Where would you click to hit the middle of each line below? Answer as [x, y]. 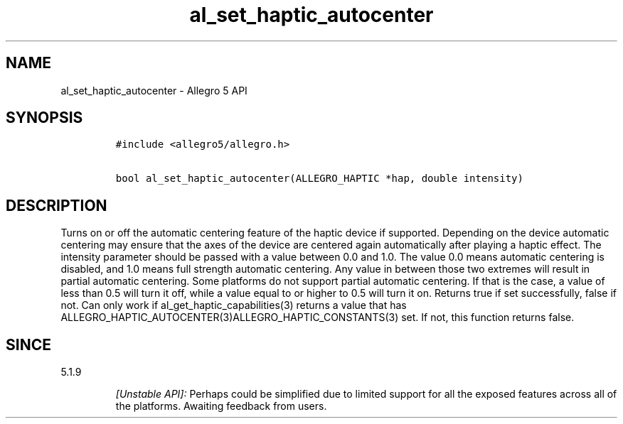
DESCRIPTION [57, 205]
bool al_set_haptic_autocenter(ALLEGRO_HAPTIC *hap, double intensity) [319, 179]
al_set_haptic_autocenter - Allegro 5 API [154, 90]
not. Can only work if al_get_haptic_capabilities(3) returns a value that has [234, 305]
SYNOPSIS [44, 118]
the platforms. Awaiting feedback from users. [221, 406]
